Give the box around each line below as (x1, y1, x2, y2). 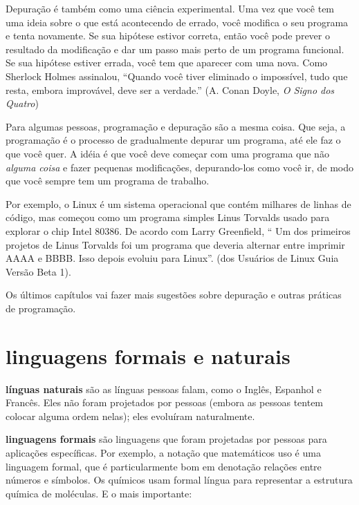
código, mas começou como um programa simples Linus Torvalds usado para (6, 210, 330, 225)
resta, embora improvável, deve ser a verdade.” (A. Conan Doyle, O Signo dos (6, 82, 335, 97)
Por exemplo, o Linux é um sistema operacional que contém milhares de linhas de (6, 196, 351, 211)
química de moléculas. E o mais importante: (6, 486, 192, 500)
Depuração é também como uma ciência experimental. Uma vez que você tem (6, 1, 335, 15)
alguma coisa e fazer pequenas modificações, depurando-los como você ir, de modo (6, 160, 353, 174)
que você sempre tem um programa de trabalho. (6, 173, 210, 188)
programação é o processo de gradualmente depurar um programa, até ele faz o (6, 133, 341, 147)
